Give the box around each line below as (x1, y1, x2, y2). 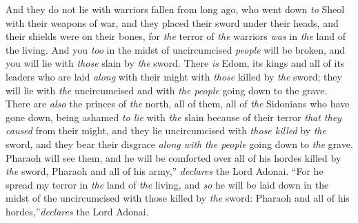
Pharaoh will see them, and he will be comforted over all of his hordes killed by (6, 150, 341, 164)
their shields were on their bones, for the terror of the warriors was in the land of (6, 29, 346, 43)
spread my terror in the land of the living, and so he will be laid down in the (6, 177, 329, 191)
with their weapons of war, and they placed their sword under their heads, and (6, 15, 339, 30)
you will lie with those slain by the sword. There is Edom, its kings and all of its (6, 56, 345, 70)
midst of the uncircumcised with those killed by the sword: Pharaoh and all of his (6, 191, 350, 205)
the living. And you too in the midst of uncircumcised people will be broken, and (6, 42, 346, 56)
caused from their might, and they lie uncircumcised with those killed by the (6, 123, 326, 138)
